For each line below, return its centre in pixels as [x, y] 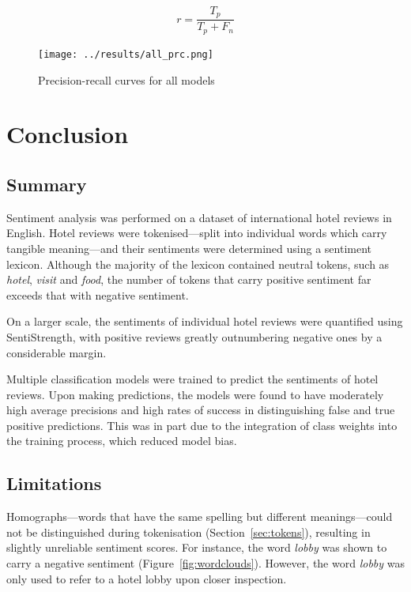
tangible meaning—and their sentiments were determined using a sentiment [189, 248]
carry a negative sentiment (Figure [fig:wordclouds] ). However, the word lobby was [205, 563]
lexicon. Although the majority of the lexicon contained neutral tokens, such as [198, 264]
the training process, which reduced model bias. [122, 441]
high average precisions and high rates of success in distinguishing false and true [201, 410]
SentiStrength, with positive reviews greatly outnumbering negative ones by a [194, 336]
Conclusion [68, 134]
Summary [47, 184]
